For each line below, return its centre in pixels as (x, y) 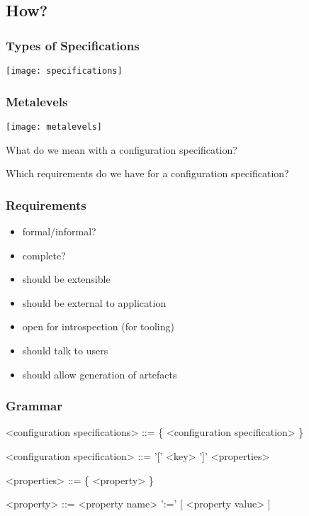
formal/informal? (59, 231)
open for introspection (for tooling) (98, 326)
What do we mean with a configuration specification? (122, 149)
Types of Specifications (73, 45)
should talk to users (65, 350)
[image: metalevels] (54, 127)
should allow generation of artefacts (100, 374)
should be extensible (66, 279)
